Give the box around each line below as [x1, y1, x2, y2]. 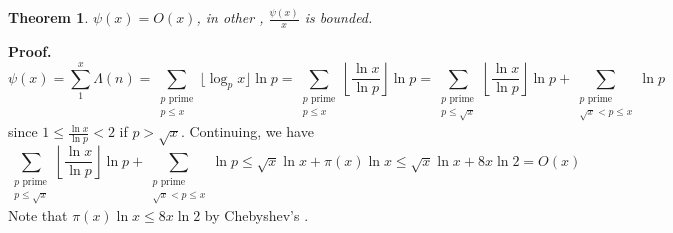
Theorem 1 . [8, 7, 89, 28]
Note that [8, 204, 68, 225]
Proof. [8, 41, 52, 62]
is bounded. [304, 7, 373, 28]
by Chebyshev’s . [204, 204, 309, 225]
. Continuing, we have [180, 121, 314, 142]
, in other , [196, 7, 264, 28]
